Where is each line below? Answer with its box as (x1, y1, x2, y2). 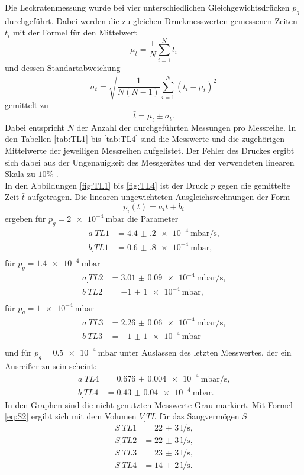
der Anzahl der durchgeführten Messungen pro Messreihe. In (76, 121, 296, 133)
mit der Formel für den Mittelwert (12, 26, 137, 38)
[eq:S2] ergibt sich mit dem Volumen (5, 410, 137, 422)
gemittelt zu (5, 99, 48, 111)
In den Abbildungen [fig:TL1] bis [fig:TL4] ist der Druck (5, 179, 208, 191)
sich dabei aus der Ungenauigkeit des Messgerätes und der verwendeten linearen (5, 156, 295, 168)
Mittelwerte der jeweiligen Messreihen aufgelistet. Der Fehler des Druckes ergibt (5, 144, 295, 157)
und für (5, 345, 32, 358)
